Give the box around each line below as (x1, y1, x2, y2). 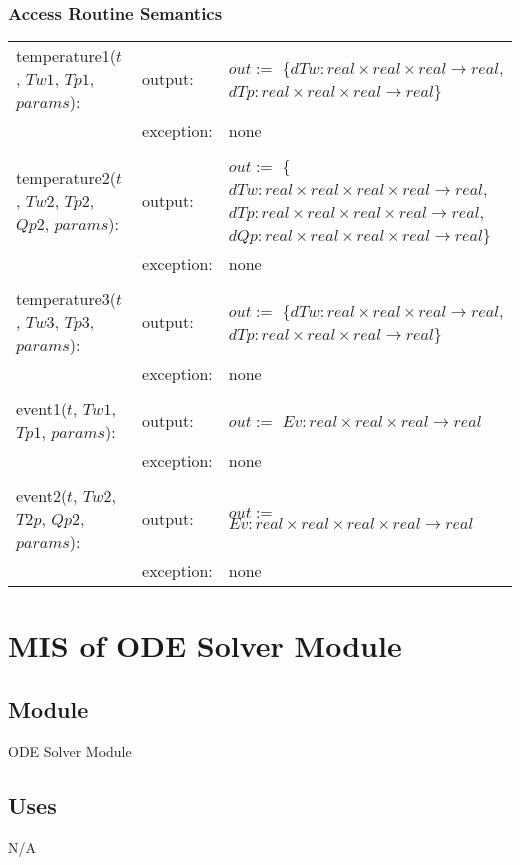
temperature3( (16, 287, 117, 311)
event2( (16, 484, 68, 508)
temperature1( (16, 44, 117, 68)
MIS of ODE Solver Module (8, 625, 402, 666)
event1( (16, 397, 68, 421)
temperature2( (16, 165, 117, 189)
